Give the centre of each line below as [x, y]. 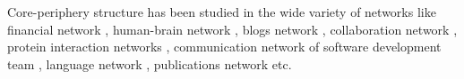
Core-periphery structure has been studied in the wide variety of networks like [222, 12]
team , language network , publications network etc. [150, 63]
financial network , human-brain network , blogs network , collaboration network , [232, 29]
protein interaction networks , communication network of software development [224, 47]
